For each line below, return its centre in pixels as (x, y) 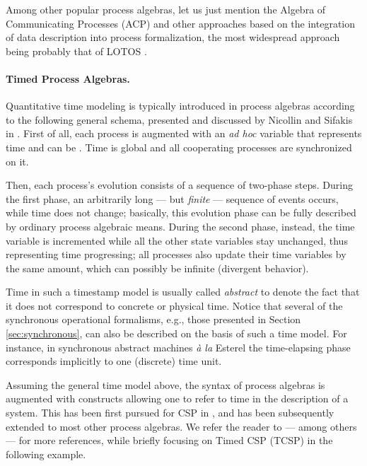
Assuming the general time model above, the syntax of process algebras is (165, 384)
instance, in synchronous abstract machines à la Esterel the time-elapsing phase (178, 347)
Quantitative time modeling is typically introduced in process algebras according (180, 106)
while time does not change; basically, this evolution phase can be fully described (181, 212)
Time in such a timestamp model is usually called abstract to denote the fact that (183, 292)
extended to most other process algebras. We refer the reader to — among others (181, 426)
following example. (46, 454)
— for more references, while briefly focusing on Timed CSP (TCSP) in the (169, 440)
